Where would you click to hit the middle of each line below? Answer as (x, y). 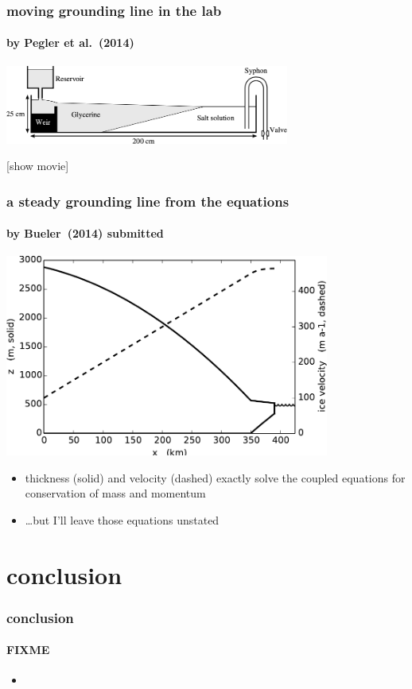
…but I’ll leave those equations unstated (122, 519)
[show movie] (38, 166)
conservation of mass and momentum (115, 493)
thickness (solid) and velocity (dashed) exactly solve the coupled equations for (215, 477)
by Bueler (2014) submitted (85, 233)
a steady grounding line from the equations (148, 201)
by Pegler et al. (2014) (70, 43)
